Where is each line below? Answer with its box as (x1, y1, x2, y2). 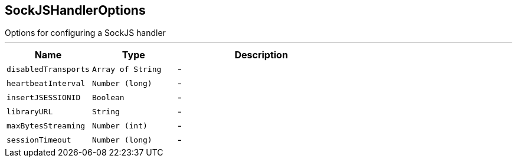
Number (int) (91, 121, 148, 130)
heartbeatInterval (6, 78, 86, 88)
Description (234, 49, 288, 61)
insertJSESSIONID (6, 92, 81, 102)
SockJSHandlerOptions (5, 3, 146, 18)
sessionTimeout (6, 135, 71, 144)
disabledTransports (6, 64, 90, 74)
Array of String (91, 64, 162, 74)
